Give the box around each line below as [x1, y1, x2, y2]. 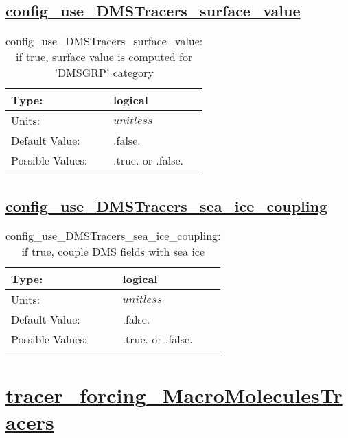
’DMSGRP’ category [54, 64, 154, 81]
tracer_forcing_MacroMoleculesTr [5, 380, 343, 409]
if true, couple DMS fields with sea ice [21, 243, 205, 260]
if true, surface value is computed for [16, 49, 193, 65]
